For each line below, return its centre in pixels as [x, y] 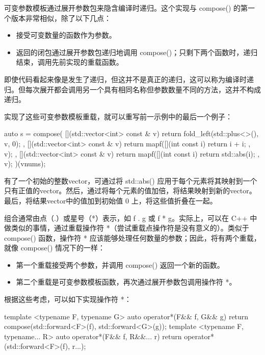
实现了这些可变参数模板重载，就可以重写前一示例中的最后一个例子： [118, 116]
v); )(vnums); [25, 163]
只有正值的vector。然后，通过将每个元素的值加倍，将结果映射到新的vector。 [130, 191]
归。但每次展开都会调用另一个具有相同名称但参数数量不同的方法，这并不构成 [132, 89]
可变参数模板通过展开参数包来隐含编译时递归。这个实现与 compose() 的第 [126, 8]
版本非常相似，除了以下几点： [61, 18]
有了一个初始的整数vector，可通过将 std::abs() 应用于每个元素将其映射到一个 [131, 180]
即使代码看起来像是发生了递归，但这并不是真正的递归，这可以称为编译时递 [129, 79]
